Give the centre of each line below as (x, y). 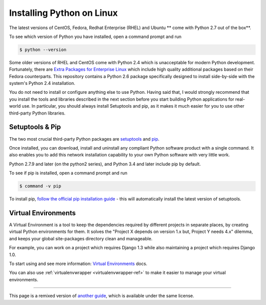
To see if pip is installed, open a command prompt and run (68, 173)
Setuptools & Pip (35, 127)
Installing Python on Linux (64, 13)
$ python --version (43, 50)
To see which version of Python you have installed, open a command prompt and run (95, 37)
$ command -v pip (40, 186)
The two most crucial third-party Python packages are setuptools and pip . (84, 139)
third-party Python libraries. (37, 113)
